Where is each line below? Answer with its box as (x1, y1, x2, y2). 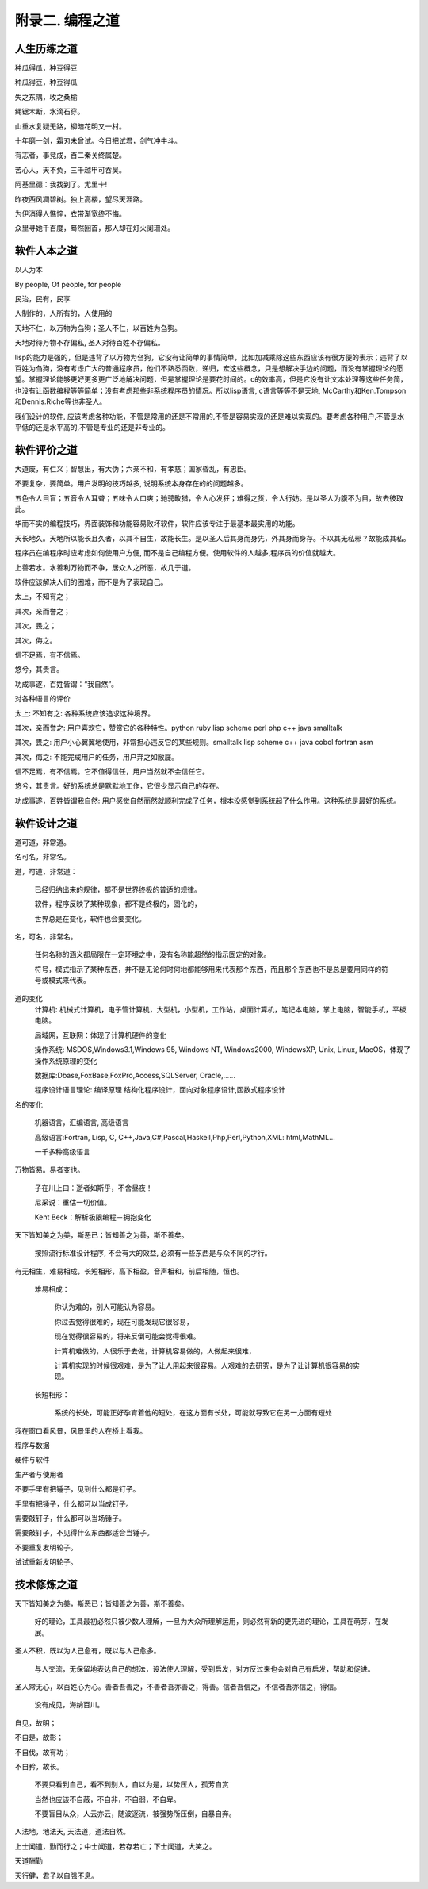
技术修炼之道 (14, 1577, 78, 1591)
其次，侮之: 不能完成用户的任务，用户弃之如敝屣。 (14, 752, 178, 762)
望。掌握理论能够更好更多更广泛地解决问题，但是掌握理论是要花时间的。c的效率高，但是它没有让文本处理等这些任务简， (14, 374, 407, 384)
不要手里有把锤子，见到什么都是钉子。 (14, 1484, 140, 1494)
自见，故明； (14, 1718, 57, 1727)
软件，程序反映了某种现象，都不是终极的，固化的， (34, 899, 201, 908)
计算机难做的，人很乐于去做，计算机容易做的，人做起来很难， (54, 1346, 256, 1356)
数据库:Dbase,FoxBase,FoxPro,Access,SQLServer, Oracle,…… (34, 1071, 235, 1080)
